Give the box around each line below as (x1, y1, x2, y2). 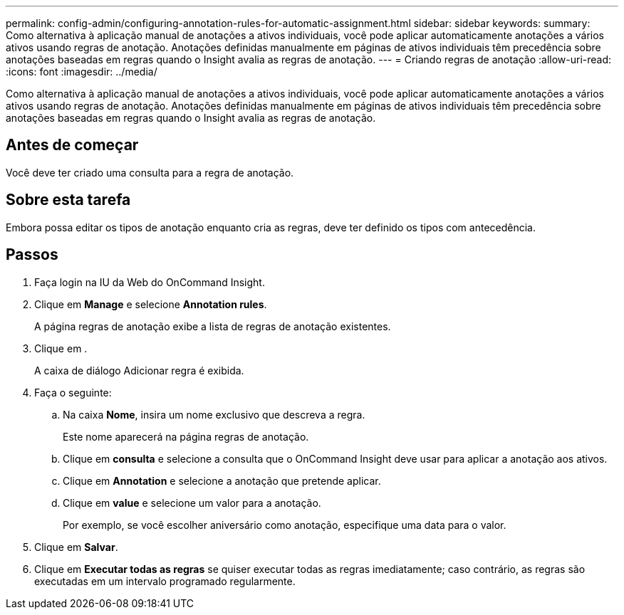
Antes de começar (6, 136, 139, 154)
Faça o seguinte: (34, 386, 112, 399)
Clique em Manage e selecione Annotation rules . (34, 298, 267, 310)
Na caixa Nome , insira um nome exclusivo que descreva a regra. (63, 408, 365, 421)
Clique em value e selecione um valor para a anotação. (63, 496, 321, 509)
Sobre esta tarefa (6, 191, 131, 209)
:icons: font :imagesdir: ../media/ (6, 65, 157, 78)
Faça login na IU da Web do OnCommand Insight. (34, 275, 265, 288)
